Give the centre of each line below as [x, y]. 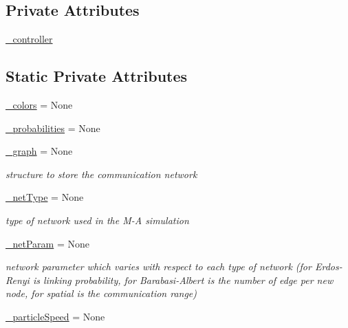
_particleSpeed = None [55, 316]
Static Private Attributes [97, 76]
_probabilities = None [53, 128]
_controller [29, 39]
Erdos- [328, 266]
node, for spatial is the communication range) [101, 293]
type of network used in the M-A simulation [97, 220]
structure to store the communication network [101, 174]
